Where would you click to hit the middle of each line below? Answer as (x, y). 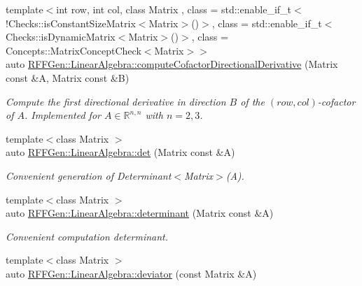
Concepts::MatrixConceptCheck (74, 50)
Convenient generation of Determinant (89, 175)
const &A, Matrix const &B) (68, 77)
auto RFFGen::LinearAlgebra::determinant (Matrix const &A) (140, 213)
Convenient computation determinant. (87, 236)
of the (252, 101)
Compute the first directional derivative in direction (116, 101)
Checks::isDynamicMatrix (61, 37)
